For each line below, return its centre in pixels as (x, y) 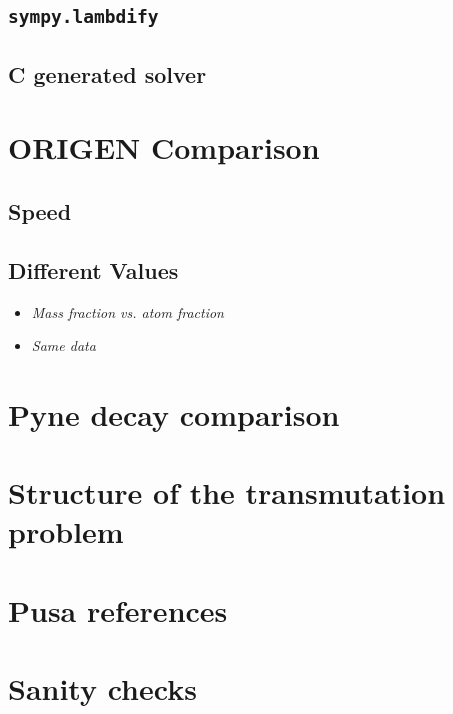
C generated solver (107, 73)
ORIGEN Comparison (164, 147)
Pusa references (118, 609)
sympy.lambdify (83, 17)
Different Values (93, 269)
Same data (63, 345)
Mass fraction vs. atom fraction (127, 311)
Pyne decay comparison (174, 413)
